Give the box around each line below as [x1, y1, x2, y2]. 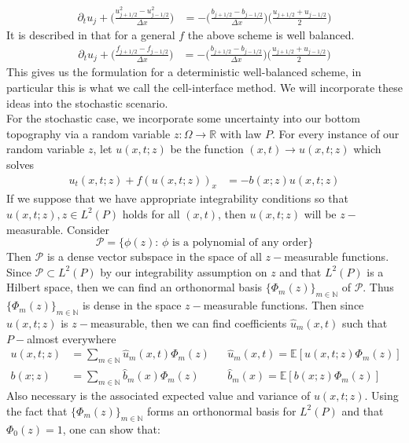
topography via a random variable [6, 125, 171, 141]
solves [6, 156, 35, 172]
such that [341, 314, 388, 331]
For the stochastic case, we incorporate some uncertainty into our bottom [6, 110, 360, 126]
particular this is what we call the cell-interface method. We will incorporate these [6, 79, 403, 95]
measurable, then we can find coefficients [90, 314, 287, 331]
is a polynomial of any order [171, 237, 308, 249]
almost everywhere [27, 330, 116, 346]
